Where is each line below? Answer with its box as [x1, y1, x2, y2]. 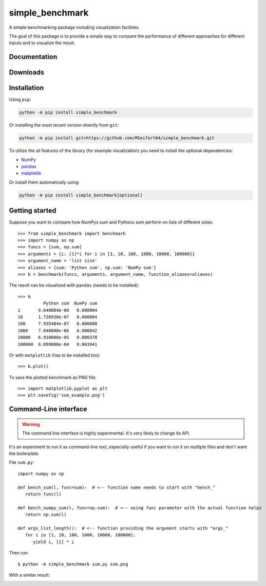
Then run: [9, 550, 29, 556]
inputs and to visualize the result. [9, 40, 76, 46]
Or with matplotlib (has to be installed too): [9, 352, 101, 358]
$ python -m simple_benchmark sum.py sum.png [18, 561, 129, 567]
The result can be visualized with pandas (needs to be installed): [9, 283, 139, 288]
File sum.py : [9, 459, 34, 465]
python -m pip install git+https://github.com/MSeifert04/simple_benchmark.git [19, 135, 215, 141]
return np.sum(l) [25, 512, 67, 517]
